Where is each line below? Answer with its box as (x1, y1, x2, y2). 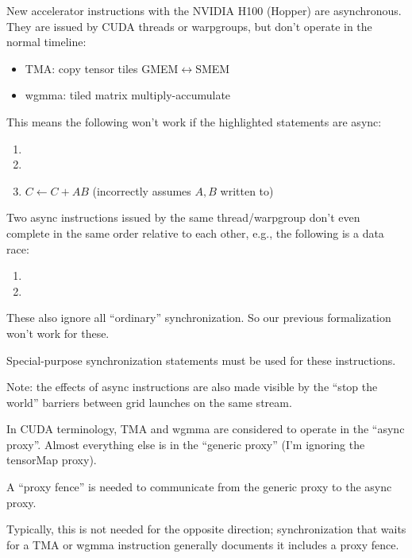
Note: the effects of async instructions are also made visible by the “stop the (6, 378, 378, 395)
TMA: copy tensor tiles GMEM (25, 60, 179, 76)
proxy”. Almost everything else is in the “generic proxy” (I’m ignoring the (6, 436, 365, 452)
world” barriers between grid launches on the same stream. (6, 393, 292, 410)
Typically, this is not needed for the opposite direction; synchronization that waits (6, 521, 406, 537)
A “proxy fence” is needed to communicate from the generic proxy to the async (6, 479, 392, 495)
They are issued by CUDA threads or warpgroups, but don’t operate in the (6, 17, 372, 34)
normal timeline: (6, 33, 87, 50)
